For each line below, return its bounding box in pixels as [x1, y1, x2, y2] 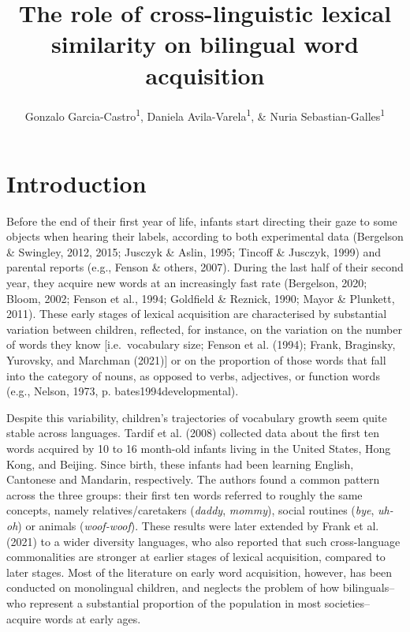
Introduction [6, 166, 147, 199]
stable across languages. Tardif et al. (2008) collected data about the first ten [6, 424, 379, 441]
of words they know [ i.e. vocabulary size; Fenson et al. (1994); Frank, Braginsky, [6, 336, 396, 353]
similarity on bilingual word [51, 28, 359, 60]
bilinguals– [342, 579, 395, 596]
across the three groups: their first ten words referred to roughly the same [6, 486, 363, 503]
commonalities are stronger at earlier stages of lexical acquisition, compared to [6, 548, 386, 565]
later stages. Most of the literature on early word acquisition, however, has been [6, 563, 393, 580]
